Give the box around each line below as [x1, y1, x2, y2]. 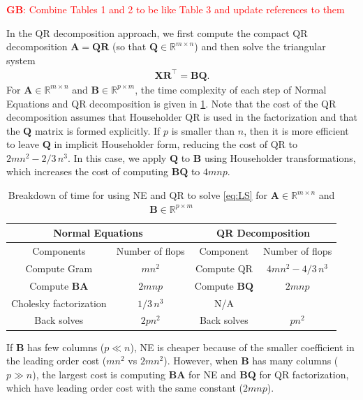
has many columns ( [252, 353, 339, 368]
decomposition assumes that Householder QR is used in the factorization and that [6, 110, 357, 124]
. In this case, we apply [67, 150, 167, 165]
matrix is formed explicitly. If [34, 123, 161, 138]
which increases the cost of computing [6, 164, 169, 179]
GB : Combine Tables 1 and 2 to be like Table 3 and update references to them [6, 2, 345, 16]
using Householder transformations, [204, 150, 356, 165]
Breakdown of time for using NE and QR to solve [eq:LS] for [8, 188, 268, 202]
